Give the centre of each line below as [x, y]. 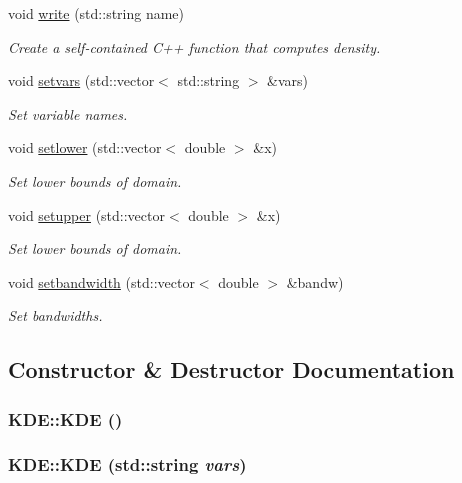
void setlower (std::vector [85, 147]
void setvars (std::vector [81, 80]
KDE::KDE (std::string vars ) [127, 464]
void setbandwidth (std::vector [101, 281]
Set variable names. [68, 113]
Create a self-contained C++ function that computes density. [194, 46]
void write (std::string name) [96, 13]
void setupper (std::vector [86, 214]
